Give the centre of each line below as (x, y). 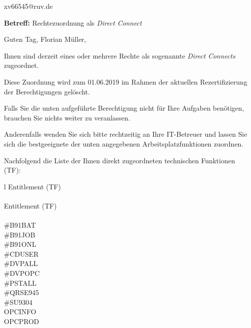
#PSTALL (20, 283)
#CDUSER (21, 253)
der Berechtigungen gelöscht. (47, 91)
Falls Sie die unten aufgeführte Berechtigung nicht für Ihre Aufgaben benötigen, (124, 108)
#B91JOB (20, 234)
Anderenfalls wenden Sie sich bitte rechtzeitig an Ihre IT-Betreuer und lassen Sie (125, 134)
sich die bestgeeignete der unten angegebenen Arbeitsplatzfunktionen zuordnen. (124, 143)
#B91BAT (20, 225)
